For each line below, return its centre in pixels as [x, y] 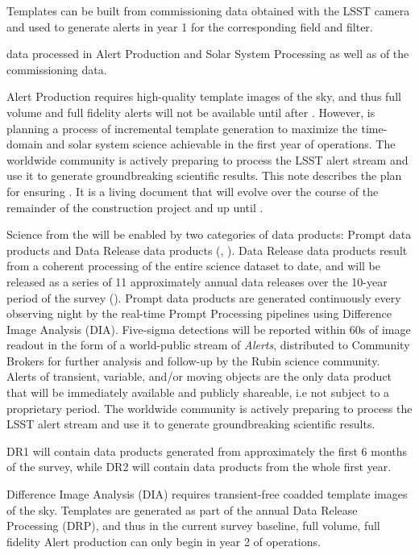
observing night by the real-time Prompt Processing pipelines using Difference [199, 313]
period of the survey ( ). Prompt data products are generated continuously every [204, 297]
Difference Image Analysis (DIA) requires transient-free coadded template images [207, 494]
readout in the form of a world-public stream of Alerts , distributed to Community [208, 345]
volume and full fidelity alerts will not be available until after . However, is [191, 112]
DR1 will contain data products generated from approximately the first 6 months [207, 451]
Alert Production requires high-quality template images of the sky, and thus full [204, 96]
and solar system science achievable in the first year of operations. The [221, 144]
